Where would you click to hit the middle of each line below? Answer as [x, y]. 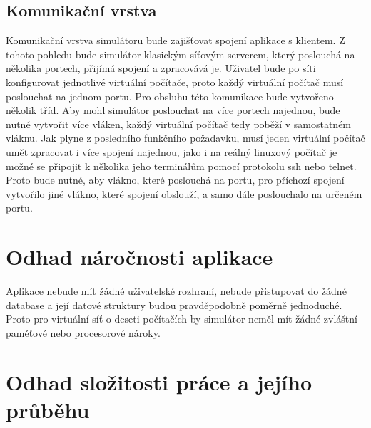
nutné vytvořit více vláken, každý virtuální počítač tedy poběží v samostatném [179, 124]
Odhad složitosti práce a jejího [159, 381]
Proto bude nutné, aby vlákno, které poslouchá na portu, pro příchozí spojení [175, 180]
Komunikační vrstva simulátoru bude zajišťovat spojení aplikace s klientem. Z [176, 40]
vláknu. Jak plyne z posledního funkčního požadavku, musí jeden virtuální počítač [185, 138]
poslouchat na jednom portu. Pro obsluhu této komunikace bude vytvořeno [170, 96]
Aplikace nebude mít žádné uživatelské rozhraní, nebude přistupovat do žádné [176, 291]
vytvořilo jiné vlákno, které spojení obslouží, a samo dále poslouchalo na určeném [184, 193]
